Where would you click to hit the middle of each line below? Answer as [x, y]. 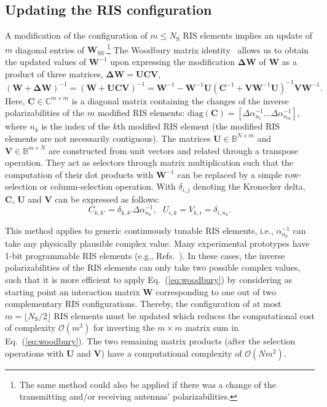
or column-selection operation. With [108, 186]
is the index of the [76, 126]
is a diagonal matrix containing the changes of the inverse [180, 100]
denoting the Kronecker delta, [249, 186]
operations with [34, 353]
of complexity [30, 328]
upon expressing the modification [173, 62]
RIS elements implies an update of [247, 35]
